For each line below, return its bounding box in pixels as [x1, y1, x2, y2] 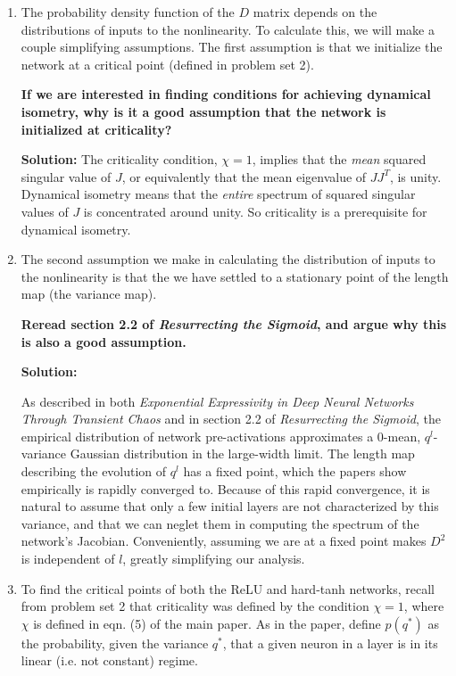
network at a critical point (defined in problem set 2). [21, 54, 314, 73]
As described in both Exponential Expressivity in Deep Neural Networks [21, 392, 414, 410]
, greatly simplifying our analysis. [122, 549, 305, 568]
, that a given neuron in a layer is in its [222, 633, 438, 652]
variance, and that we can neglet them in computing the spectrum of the [21, 514, 419, 532]
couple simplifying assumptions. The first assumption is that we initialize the [21, 37, 443, 56]
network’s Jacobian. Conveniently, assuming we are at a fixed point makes [21, 532, 427, 550]
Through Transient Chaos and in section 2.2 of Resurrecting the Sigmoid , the [21, 409, 441, 428]
